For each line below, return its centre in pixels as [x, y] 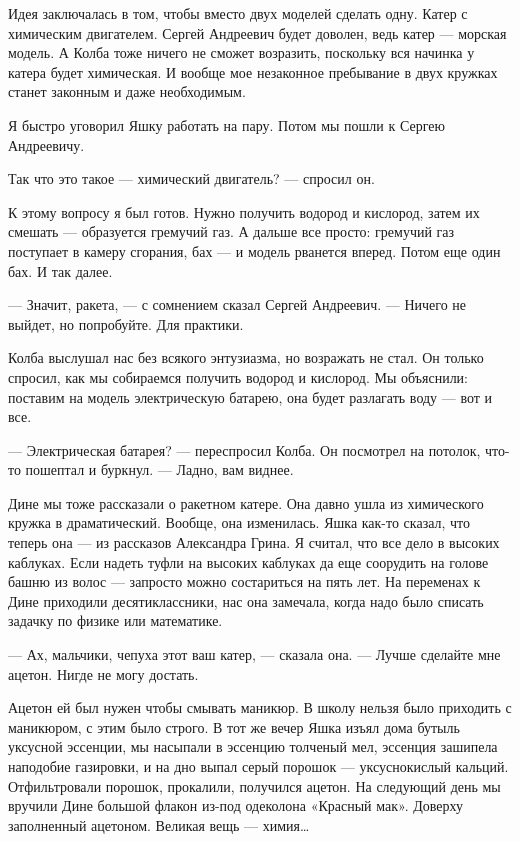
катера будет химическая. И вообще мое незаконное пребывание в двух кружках [253, 71]
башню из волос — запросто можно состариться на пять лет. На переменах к [244, 581]
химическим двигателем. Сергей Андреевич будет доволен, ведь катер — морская [257, 32]
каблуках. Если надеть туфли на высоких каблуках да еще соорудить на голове [248, 561]
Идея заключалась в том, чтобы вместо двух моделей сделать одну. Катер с [238, 13]
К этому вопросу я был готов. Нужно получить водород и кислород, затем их [244, 211]
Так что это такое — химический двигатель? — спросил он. [191, 178]
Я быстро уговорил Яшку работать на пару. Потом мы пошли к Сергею [226, 124]
